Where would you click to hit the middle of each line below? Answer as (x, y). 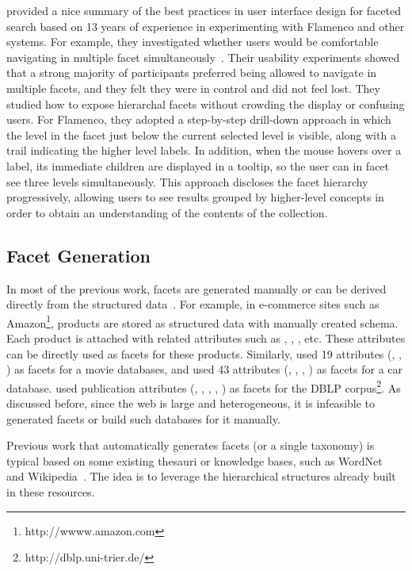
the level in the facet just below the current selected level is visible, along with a (201, 134)
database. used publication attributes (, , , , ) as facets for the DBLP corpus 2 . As (204, 386)
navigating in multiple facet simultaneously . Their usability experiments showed (203, 57)
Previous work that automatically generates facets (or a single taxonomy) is (191, 445)
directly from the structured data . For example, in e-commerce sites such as (193, 304)
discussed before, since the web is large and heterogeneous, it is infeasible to (191, 402)
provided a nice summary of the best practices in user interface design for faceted (204, 10)
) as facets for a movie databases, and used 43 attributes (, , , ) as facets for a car (205, 369)
